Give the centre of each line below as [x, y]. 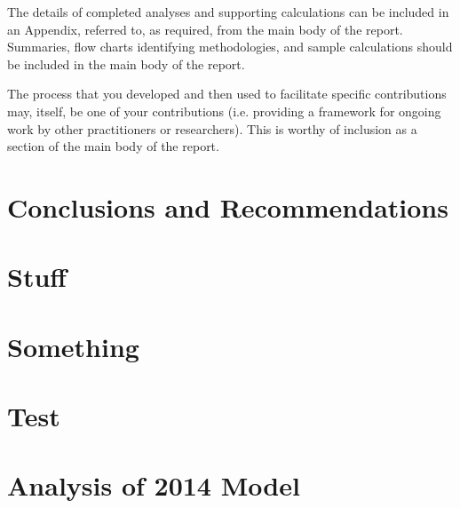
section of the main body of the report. [113, 146]
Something [73, 346]
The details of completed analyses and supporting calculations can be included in [228, 12]
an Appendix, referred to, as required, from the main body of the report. [205, 29]
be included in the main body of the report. [126, 63]
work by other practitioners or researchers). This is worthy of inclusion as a [212, 128]
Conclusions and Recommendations [228, 206]
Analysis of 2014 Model [154, 485]
